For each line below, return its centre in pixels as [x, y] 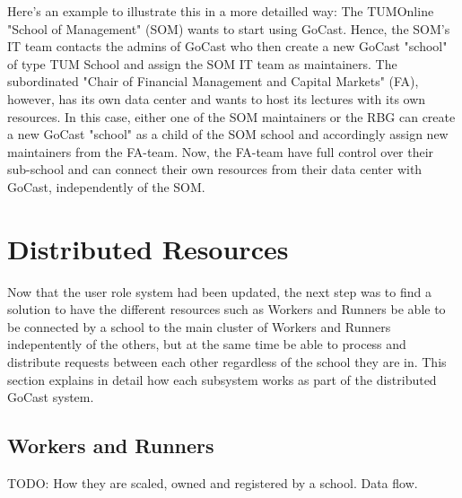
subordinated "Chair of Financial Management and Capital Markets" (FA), [213, 81]
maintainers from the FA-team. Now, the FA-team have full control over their [221, 151]
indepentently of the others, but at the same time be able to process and [207, 344]
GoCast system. [51, 397]
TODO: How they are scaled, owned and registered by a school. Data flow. [213, 483]
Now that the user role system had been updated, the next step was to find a [219, 291]
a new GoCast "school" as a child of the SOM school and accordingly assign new [228, 134]
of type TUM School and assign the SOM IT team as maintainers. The [202, 63]
